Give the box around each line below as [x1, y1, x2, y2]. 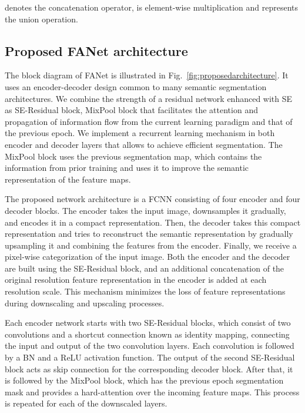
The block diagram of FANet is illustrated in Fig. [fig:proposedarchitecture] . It [5, 69, 289, 81]
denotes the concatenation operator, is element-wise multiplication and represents [5, 1, 299, 13]
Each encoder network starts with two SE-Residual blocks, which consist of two [5, 316, 291, 329]
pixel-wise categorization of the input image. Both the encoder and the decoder [5, 250, 290, 263]
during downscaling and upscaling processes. [5, 296, 165, 309]
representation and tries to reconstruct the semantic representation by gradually [5, 227, 293, 240]
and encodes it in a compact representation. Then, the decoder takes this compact [5, 216, 301, 228]
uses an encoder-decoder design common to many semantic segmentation [5, 80, 267, 92]
